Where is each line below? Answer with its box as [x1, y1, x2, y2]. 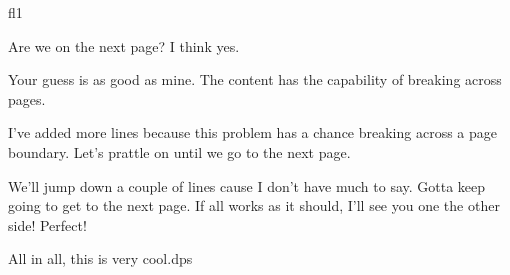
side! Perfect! [8, 214, 87, 235]
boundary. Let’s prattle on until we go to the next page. [8, 141, 351, 162]
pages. [8, 88, 46, 109]
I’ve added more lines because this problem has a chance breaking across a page [8, 122, 498, 143]
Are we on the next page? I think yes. [8, 35, 240, 56]
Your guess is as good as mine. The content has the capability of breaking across [8, 69, 502, 90]
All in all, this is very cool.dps [8, 248, 193, 269]
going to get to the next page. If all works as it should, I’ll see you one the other [8, 195, 500, 216]
